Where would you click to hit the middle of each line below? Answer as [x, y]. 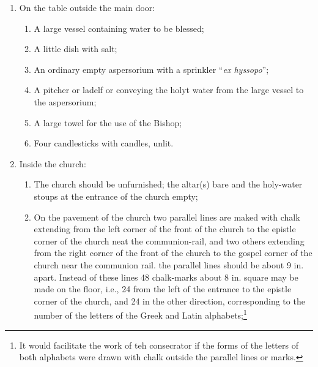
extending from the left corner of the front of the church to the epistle [165, 229]
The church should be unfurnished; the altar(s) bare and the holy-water [168, 184]
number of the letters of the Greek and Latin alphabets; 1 [140, 314]
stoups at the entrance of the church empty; [116, 196]
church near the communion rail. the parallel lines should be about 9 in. [169, 264]
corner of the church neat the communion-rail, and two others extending [169, 240]
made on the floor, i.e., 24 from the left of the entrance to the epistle [163, 289]
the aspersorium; [65, 101]
